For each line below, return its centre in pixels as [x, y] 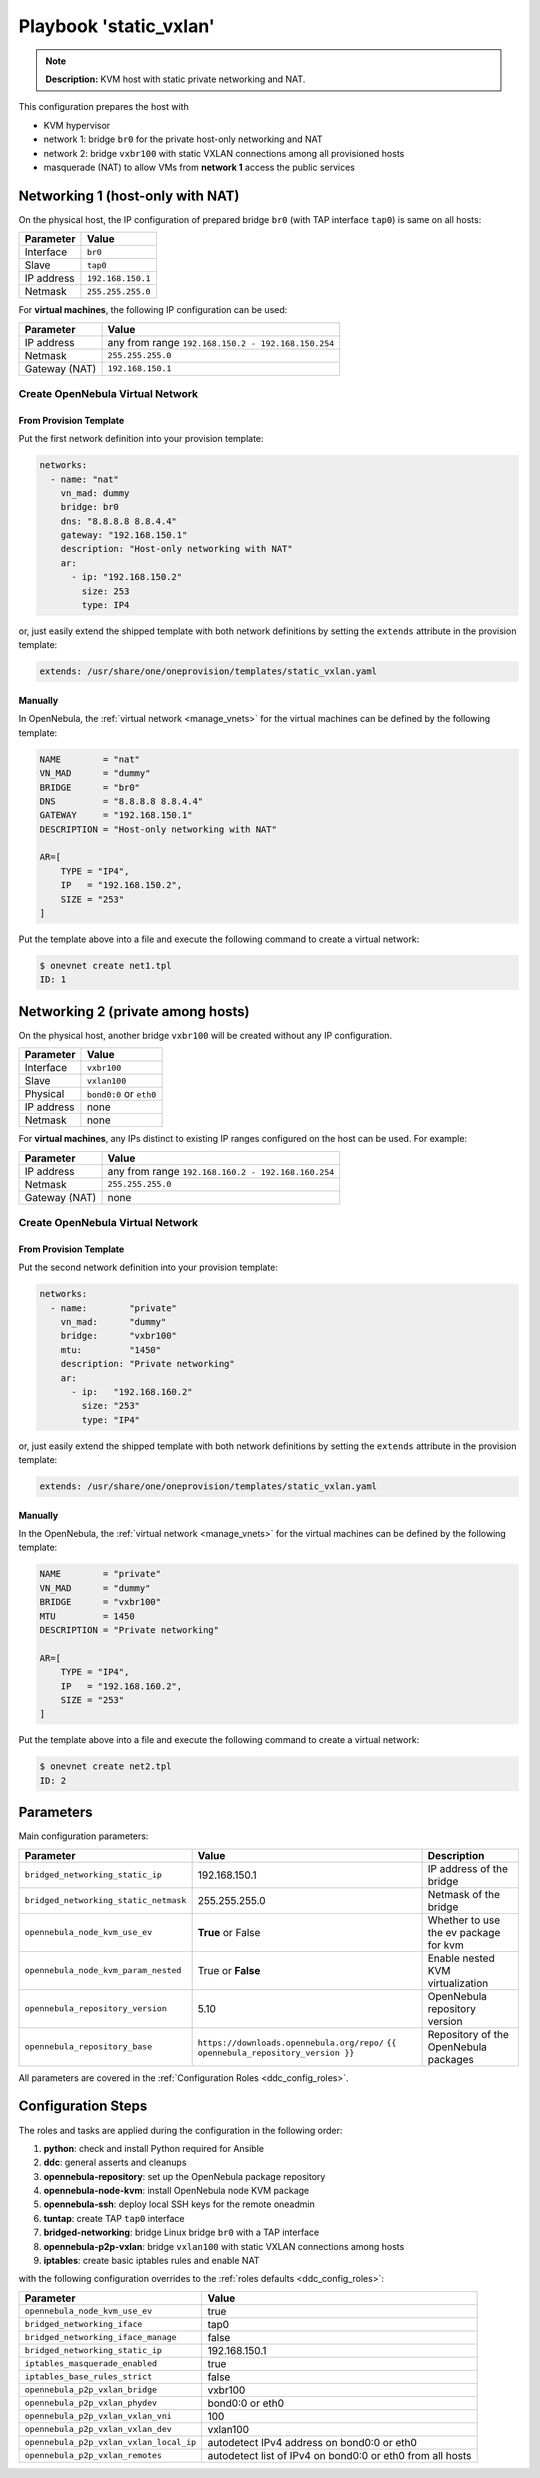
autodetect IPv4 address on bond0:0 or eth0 [312, 2442]
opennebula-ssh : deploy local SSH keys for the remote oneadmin [179, 2204]
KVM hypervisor [77, 125]
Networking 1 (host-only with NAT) [129, 195]
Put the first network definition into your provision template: [141, 439]
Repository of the [468, 2034]
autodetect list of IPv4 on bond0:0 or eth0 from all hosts [339, 2455]
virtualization [458, 1983]
